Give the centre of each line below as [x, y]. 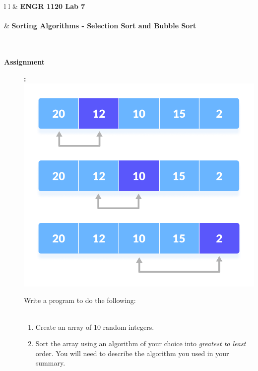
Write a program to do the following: [80, 300]
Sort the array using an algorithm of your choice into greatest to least [141, 343]
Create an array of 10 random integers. [95, 327]
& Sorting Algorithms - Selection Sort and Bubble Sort [100, 26]
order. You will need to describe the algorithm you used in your [132, 353]
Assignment [24, 61]
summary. [50, 363]
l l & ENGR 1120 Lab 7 [45, 6]
